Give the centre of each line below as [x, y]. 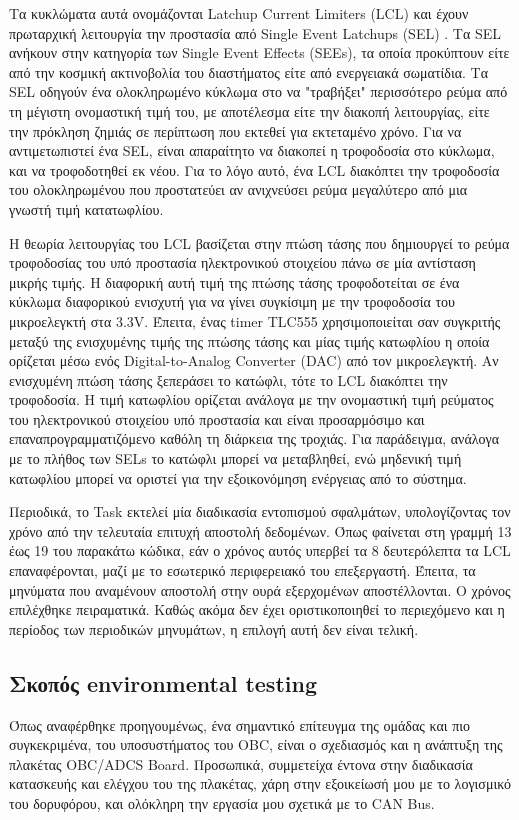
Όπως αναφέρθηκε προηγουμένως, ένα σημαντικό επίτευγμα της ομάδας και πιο [240, 724]
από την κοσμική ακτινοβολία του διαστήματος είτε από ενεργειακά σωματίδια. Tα [248, 71]
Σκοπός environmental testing [163, 682]
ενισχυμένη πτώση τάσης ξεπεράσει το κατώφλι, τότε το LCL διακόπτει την [228, 379]
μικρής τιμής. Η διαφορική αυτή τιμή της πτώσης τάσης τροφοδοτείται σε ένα [234, 281]
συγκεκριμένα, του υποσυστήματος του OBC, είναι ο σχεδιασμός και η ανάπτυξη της [256, 744]
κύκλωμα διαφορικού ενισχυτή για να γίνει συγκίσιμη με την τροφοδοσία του [232, 301]
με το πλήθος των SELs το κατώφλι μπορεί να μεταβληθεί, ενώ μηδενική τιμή [235, 458]
